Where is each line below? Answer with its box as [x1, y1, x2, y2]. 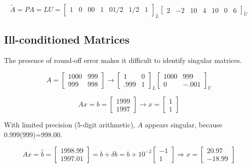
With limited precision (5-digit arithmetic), [4, 119, 135, 130]
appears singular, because [145, 119, 222, 130]
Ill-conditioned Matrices [4, 32, 130, 47]
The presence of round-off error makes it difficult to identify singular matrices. [4, 55, 242, 65]
